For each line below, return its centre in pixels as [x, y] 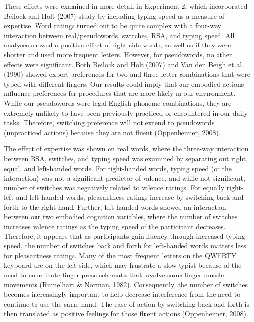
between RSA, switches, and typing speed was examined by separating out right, [126, 158]
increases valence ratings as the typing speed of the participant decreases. [115, 226]
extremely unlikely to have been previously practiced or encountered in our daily [126, 113]
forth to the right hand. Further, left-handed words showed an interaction [115, 207]
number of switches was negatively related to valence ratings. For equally [114, 187]
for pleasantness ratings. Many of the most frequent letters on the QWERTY [120, 255]
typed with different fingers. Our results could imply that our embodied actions [124, 83]
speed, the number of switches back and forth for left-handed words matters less [125, 246]
